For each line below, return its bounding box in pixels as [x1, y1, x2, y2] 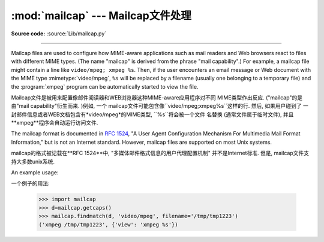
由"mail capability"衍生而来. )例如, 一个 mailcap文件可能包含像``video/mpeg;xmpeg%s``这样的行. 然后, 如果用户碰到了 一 [11, 102, 308, 110]
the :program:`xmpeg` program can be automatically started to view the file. [11, 83, 199, 90]
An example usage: [11, 169, 59, 176]
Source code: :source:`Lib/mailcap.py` [11, 30, 107, 37]
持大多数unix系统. [11, 158, 55, 165]
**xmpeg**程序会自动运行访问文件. [11, 119, 98, 126]
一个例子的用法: [11, 180, 50, 187]
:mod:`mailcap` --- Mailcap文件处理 [11, 9, 191, 22]
